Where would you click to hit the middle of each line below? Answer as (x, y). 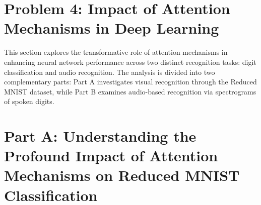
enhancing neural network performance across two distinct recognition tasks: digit (130, 62)
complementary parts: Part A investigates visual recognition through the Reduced (130, 82)
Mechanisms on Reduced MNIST (122, 175)
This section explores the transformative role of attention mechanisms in (116, 52)
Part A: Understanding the (100, 136)
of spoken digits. (29, 101)
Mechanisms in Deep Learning (112, 28)
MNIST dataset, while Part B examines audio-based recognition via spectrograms (130, 91)
